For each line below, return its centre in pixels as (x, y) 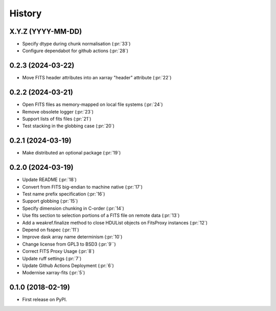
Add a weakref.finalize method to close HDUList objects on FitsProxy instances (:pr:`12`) (115, 223)
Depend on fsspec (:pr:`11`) (51, 230)
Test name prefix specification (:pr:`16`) (64, 194)
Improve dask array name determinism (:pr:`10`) (72, 237)
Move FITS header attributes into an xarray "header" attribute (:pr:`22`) (97, 78)
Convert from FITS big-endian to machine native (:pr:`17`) (83, 187)
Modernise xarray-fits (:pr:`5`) (54, 273)
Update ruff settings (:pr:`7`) (52, 258)
